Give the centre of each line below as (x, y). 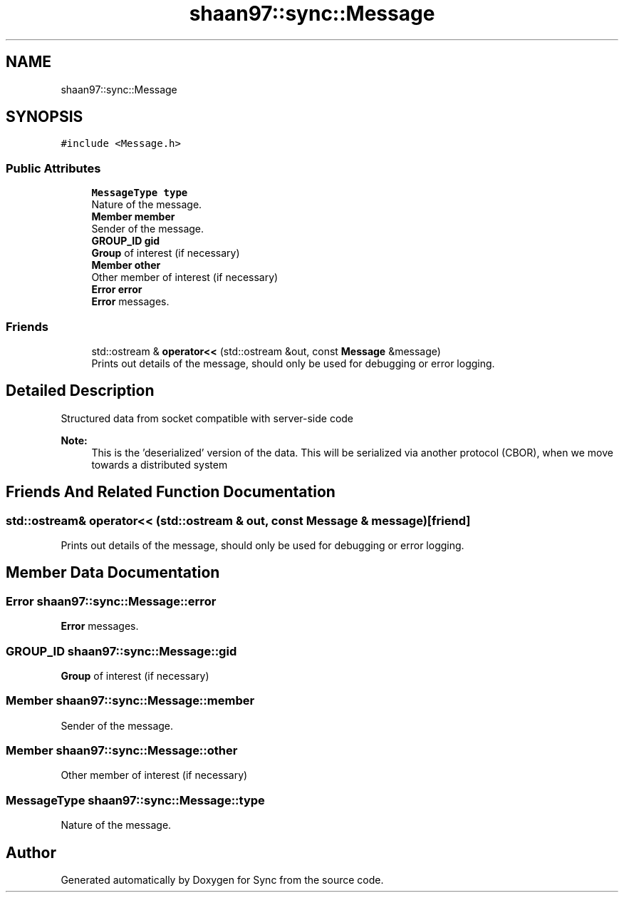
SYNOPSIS (45, 117)
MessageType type (140, 193)
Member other (126, 265)
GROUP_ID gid (126, 241)
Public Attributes (53, 168)
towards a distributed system (160, 464)
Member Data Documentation (113, 573)
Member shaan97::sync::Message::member (130, 701)
